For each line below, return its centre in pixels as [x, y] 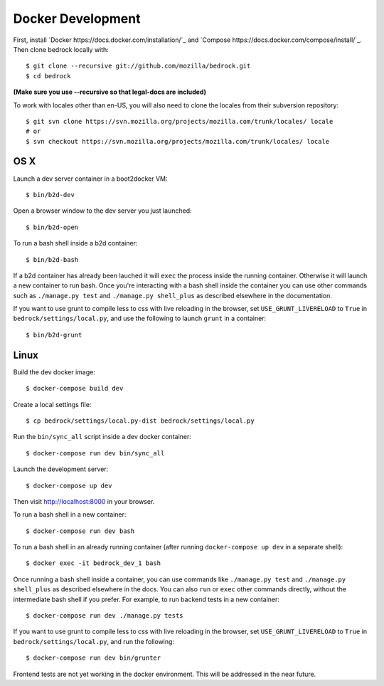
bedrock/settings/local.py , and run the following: [94, 641]
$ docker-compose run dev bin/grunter [94, 658]
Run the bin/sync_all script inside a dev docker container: [102, 437]
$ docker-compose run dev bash [80, 531]
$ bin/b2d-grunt [54, 335]
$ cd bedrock [48, 76]
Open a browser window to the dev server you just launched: [102, 211]
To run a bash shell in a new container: [70, 514]
